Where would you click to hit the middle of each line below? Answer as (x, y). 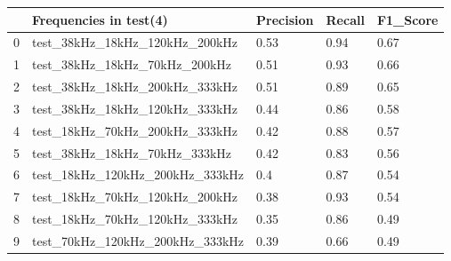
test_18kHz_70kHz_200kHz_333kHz (135, 130)
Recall (345, 19)
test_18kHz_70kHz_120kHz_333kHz (135, 219)
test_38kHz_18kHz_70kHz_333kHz (132, 152)
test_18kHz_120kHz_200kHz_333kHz (138, 174)
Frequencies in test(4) (100, 19)
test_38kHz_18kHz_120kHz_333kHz (135, 108)
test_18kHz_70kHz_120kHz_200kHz (135, 197)
